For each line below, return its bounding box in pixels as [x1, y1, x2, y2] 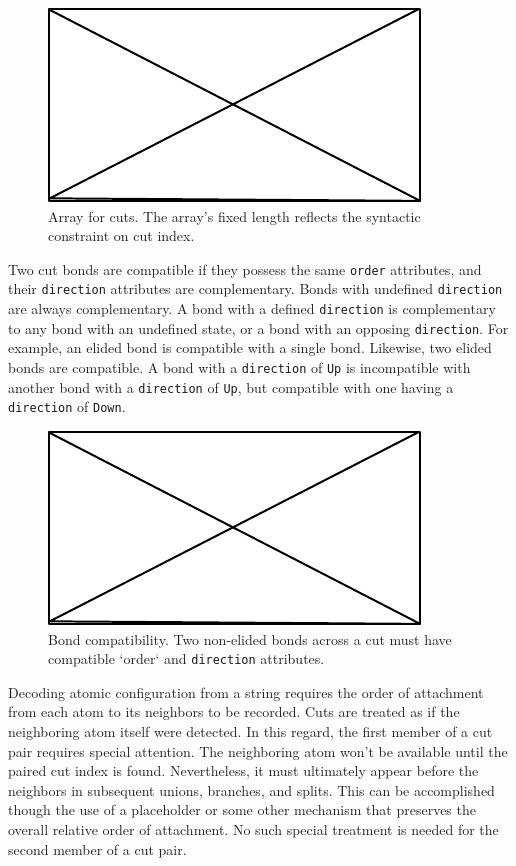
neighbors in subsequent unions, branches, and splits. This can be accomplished [8, 779, 495, 800]
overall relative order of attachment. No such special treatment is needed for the [8, 818, 499, 839]
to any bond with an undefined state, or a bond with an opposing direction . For [8, 317, 509, 338]
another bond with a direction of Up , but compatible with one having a [8, 376, 454, 397]
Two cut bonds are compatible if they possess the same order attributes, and [8, 258, 482, 279]
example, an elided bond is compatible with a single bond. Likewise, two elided [8, 337, 492, 358]
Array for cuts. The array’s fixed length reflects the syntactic [48, 205, 421, 226]
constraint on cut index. [48, 225, 195, 246]
